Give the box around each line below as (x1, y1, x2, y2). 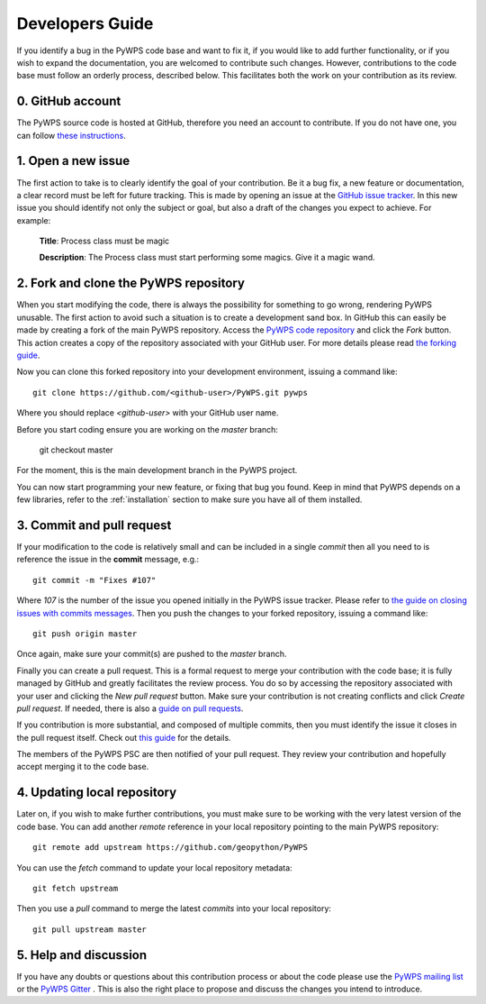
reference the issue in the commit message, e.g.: (16, 554, 200, 565)
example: (16, 214, 51, 225)
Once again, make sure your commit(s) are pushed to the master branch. (16, 649, 287, 660)
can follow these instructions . (16, 130, 126, 141)
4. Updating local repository (16, 785, 177, 800)
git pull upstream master (32, 924, 148, 935)
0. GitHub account (16, 94, 121, 109)
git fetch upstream (32, 883, 119, 893)
